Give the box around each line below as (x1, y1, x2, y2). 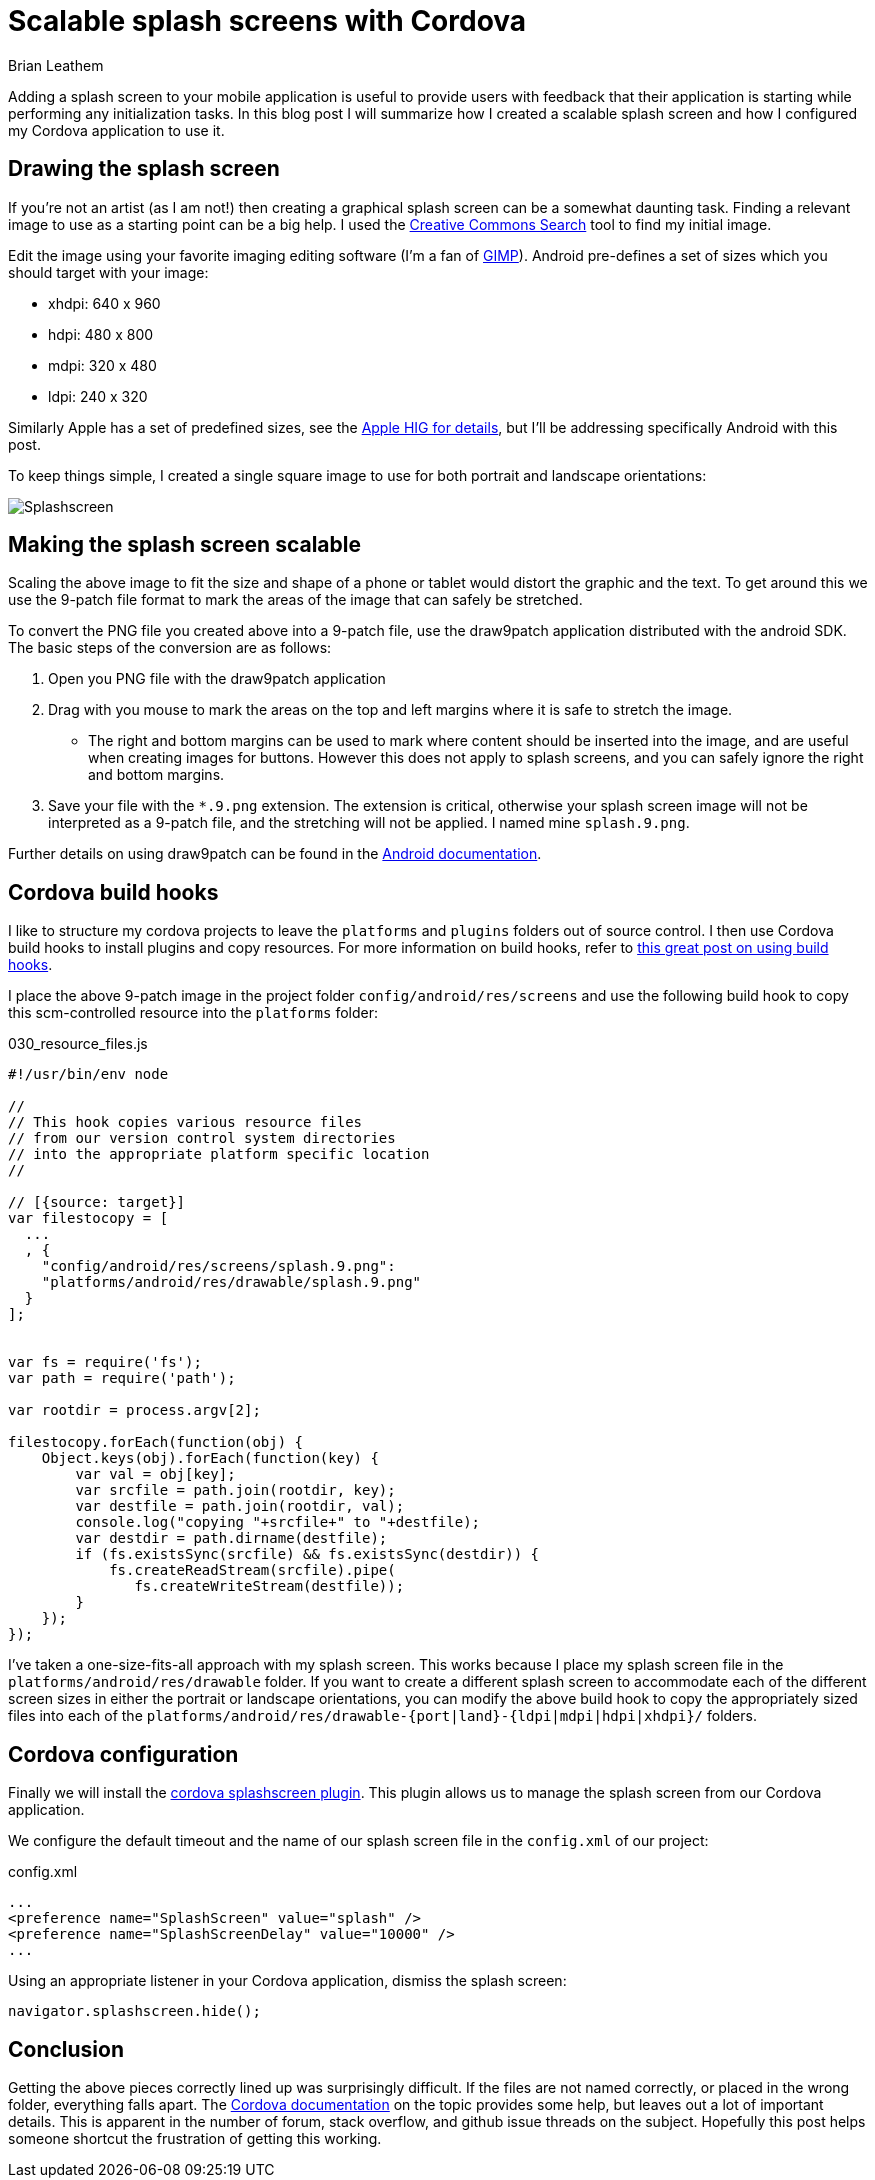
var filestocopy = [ (8, 1210, 169, 1227)
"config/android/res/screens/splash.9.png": (41, 1258, 396, 1275)
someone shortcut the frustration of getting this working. (8, 2129, 382, 2147)
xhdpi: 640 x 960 (48, 294, 161, 312)
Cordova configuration (8, 1741, 239, 1767)
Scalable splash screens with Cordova (8, 4, 527, 38)
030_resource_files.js (8, 1035, 148, 1053)
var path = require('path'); (8, 1370, 236, 1387)
